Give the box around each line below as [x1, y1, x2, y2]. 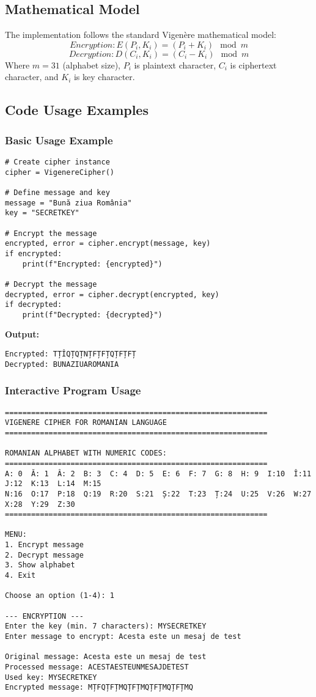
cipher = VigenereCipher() [5, 168, 114, 177]
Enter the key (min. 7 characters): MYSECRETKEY [5, 622, 207, 631]
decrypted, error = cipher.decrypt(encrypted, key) [5, 290, 219, 299]
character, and [5, 70, 59, 83]
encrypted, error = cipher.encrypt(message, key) [5, 239, 211, 248]
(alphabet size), [62, 58, 120, 71]
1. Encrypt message [5, 540, 84, 550]
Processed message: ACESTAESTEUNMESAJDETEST [5, 663, 189, 672]
